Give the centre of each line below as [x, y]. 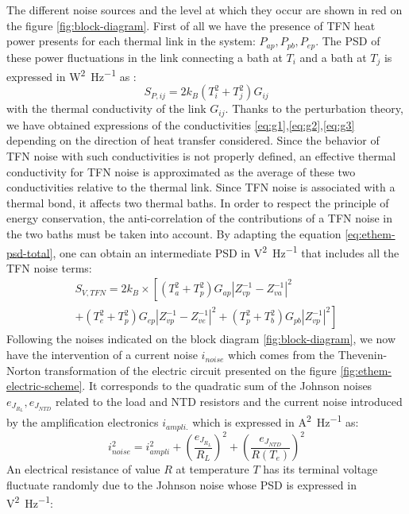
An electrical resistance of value [83, 469]
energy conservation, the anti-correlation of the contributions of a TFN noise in [199, 218]
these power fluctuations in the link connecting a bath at [145, 57]
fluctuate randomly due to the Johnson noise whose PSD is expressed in [181, 484]
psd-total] [30, 252]
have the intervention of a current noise [102, 355]
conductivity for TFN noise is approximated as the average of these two [181, 171]
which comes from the [281, 355]
